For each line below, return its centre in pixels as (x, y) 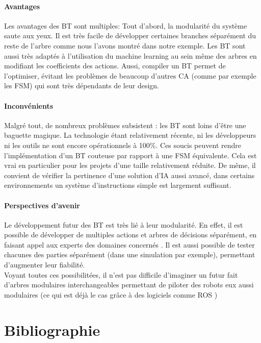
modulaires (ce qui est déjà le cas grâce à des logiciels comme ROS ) (111, 294)
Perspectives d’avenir (42, 205)
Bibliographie (52, 329)
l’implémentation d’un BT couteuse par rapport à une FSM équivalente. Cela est (130, 155)
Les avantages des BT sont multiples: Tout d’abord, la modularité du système (126, 25)
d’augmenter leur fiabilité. (45, 265)
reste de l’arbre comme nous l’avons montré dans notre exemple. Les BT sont (125, 45)
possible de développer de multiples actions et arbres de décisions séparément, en (130, 235)
